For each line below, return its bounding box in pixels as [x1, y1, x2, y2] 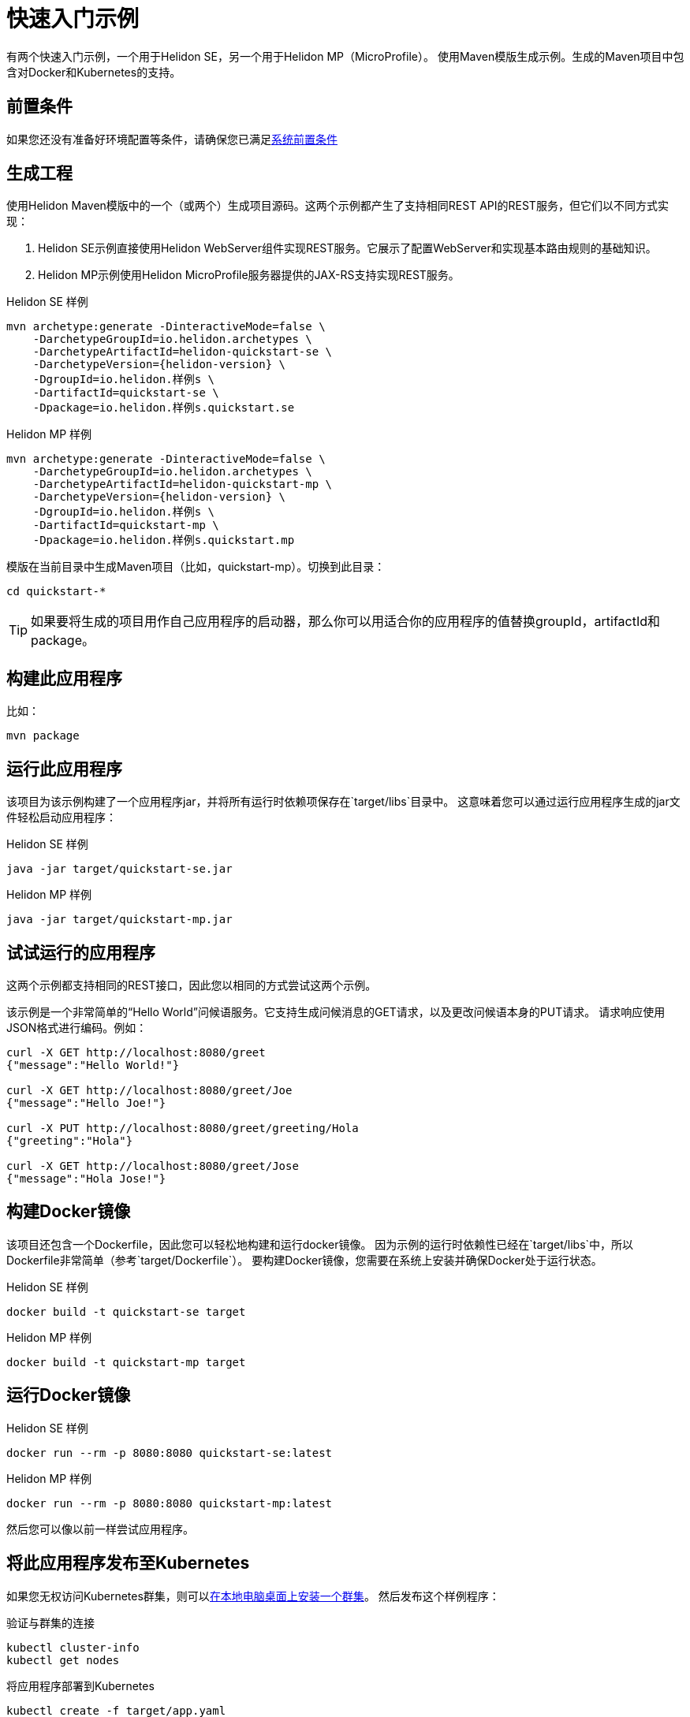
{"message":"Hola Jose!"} [6, 1171, 166, 1185]
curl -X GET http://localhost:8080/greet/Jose [6, 1159, 299, 1172]
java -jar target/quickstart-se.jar [6, 862, 233, 876]
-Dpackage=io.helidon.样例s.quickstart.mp [32, 534, 295, 547]
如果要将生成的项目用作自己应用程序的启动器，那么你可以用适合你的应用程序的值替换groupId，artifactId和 [31, 613, 661, 630]
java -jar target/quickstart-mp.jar [6, 913, 233, 926]
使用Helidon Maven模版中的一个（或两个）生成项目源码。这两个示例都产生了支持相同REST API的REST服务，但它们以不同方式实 [6, 199, 669, 213]
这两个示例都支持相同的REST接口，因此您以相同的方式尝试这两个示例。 [6, 978, 377, 992]
